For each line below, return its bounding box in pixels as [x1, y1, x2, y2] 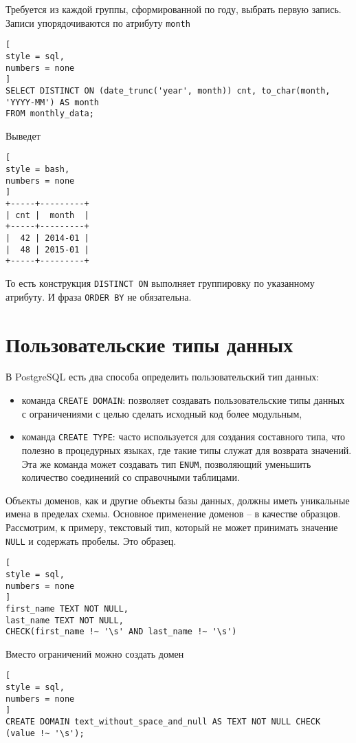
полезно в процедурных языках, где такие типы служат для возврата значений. [21, 442, 352, 457]
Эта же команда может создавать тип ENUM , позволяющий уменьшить [21, 456, 311, 471]
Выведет [5, 128, 41, 142]
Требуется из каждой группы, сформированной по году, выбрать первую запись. [5, 2, 342, 16]
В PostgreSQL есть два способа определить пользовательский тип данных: [5, 369, 320, 384]
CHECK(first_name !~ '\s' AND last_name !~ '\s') [5, 627, 237, 637]
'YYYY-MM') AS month [5, 97, 100, 107]
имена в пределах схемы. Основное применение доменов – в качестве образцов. [5, 506, 341, 521]
